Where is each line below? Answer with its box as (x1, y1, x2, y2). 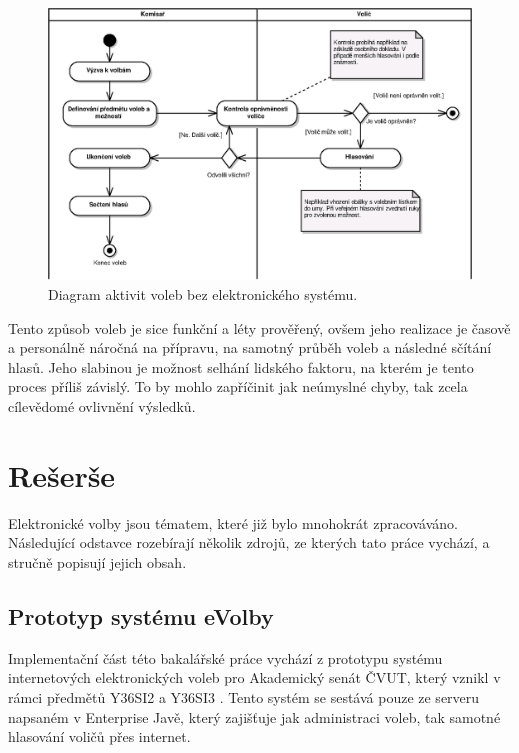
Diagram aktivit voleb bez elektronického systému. (48, 284, 358, 305)
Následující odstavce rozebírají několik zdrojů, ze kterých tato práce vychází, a (8, 532, 490, 553)
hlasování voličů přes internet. (8, 726, 191, 747)
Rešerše (8, 454, 116, 495)
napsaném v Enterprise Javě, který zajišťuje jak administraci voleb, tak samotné (8, 706, 501, 727)
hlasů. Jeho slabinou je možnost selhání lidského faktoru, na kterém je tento (8, 356, 474, 377)
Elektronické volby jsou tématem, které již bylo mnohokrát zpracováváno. (8, 512, 458, 533)
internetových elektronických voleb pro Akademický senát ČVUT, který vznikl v (8, 667, 501, 688)
